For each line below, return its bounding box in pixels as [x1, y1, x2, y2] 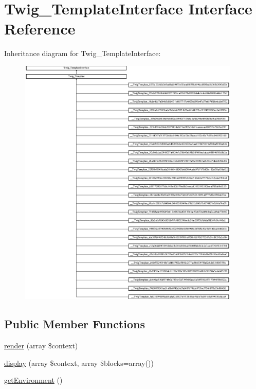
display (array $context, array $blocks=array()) [4, 357, 154, 368]
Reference [4, 18, 76, 39]
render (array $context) [4, 340, 78, 351]
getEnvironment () [4, 375, 63, 385]
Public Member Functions [4, 316, 145, 332]
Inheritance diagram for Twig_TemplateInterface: [4, 48, 161, 59]
